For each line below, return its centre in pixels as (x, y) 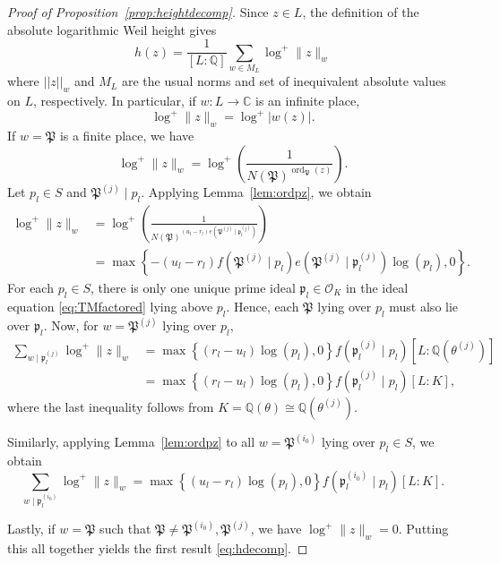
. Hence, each (263, 306)
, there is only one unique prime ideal (193, 287)
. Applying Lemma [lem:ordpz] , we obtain (256, 192)
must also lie (424, 306)
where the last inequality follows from (111, 406)
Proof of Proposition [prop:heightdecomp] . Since (138, 12)
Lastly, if (31, 529)
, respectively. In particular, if (115, 101)
